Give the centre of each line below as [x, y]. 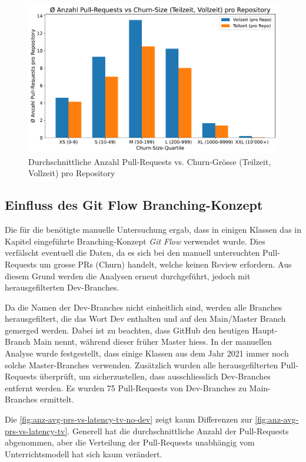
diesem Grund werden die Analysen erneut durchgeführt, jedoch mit [128, 275]
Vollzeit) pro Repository [72, 173]
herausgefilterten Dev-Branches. [62, 287]
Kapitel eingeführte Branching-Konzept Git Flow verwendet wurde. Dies [135, 241]
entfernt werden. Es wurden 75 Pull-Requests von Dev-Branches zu [126, 387]
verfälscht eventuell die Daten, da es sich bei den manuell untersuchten [132, 253]
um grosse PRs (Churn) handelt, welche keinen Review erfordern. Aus [166, 264]
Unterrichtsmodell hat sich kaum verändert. [84, 453]
